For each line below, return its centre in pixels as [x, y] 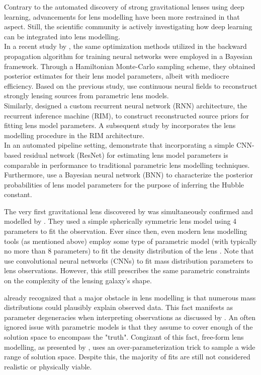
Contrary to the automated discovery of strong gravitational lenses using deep [124, 7]
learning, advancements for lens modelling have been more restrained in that [122, 16]
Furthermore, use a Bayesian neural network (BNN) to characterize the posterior [129, 175]
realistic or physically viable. [48, 366]
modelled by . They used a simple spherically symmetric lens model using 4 [120, 221]
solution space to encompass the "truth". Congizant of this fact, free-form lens [124, 337]
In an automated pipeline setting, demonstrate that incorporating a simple [119, 145]
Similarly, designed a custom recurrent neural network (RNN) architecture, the [126, 105]
